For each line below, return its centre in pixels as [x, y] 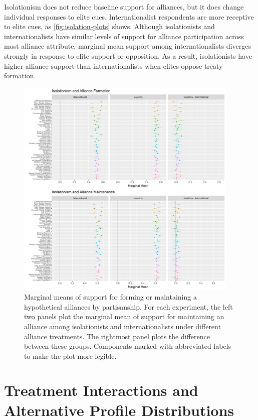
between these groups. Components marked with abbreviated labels [128, 346]
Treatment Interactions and [101, 390]
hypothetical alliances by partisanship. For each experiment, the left [128, 306]
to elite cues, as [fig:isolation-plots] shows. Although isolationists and [109, 26]
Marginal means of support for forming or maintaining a [110, 297]
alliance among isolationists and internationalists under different [122, 326]
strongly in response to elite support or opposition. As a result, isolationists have [128, 55]
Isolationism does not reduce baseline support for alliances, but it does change [124, 7]
